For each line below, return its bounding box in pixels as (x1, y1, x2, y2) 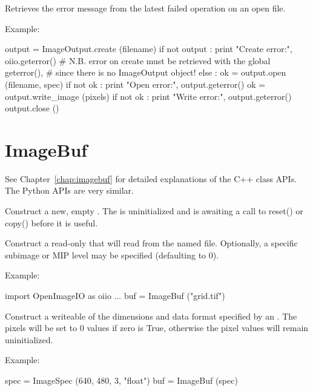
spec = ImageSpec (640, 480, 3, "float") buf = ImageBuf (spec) (5, 374, 238, 386)
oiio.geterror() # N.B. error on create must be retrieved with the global (5, 54, 271, 67)
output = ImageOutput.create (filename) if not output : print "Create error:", (5, 42, 292, 55)
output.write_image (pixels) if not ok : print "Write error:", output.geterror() (5, 90, 292, 102)
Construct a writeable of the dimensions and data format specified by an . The (5, 309, 297, 322)
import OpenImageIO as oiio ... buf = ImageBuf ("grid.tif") (5, 289, 225, 302)
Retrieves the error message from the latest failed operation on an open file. (5, 2, 286, 14)
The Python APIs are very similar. (5, 184, 134, 197)
